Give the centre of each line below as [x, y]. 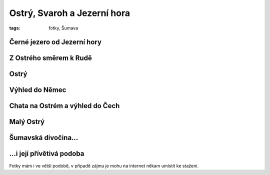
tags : [15, 28]
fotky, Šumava [63, 28]
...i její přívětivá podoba [47, 154]
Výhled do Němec [38, 90]
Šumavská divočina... [44, 138]
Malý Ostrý [27, 122]
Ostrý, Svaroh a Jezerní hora [69, 13]
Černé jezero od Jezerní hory [55, 42]
